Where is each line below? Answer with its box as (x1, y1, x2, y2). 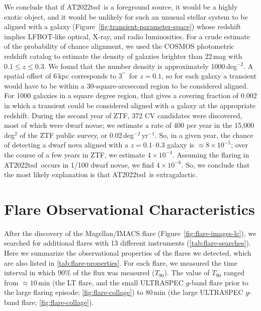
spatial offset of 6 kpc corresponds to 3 (4, 70, 122, 81)
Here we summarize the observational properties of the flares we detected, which (4, 248, 251, 258)
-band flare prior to (189, 277, 248, 287)
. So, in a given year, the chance (154, 129, 253, 140)
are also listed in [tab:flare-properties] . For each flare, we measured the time (4, 257, 237, 268)
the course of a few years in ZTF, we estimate (4, 149, 145, 160)
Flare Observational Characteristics (4, 198, 255, 219)
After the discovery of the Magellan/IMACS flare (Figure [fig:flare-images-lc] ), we (4, 227, 256, 238)
